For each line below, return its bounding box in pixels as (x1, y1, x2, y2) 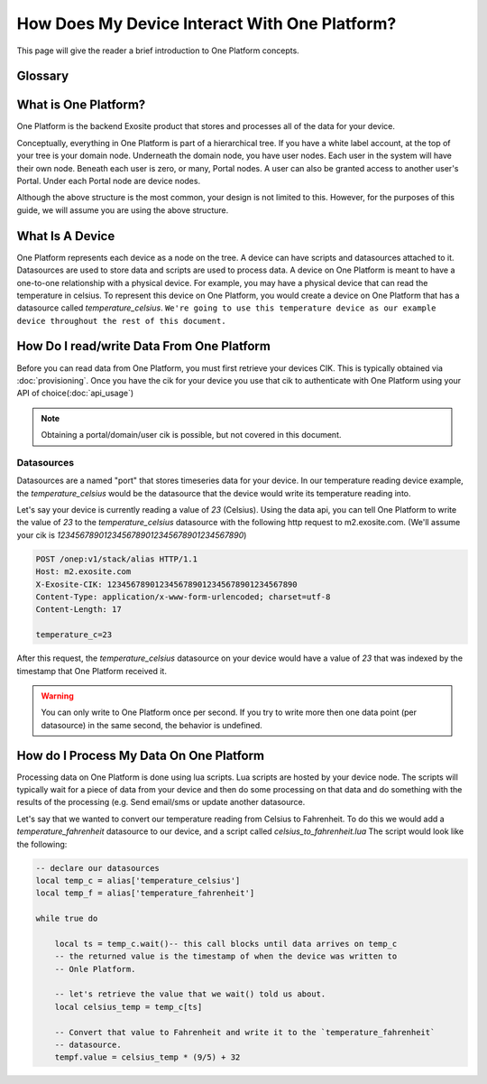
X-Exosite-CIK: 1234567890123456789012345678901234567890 (35, 579, 298, 589)
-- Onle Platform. (54, 964, 136, 974)
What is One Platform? (16, 97, 146, 113)
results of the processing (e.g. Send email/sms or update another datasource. (16, 797, 306, 808)
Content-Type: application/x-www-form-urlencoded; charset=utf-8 (35, 592, 331, 602)
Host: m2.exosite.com (35, 567, 132, 577)
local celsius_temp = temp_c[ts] (54, 1002, 203, 1012)
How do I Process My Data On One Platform (16, 747, 265, 763)
